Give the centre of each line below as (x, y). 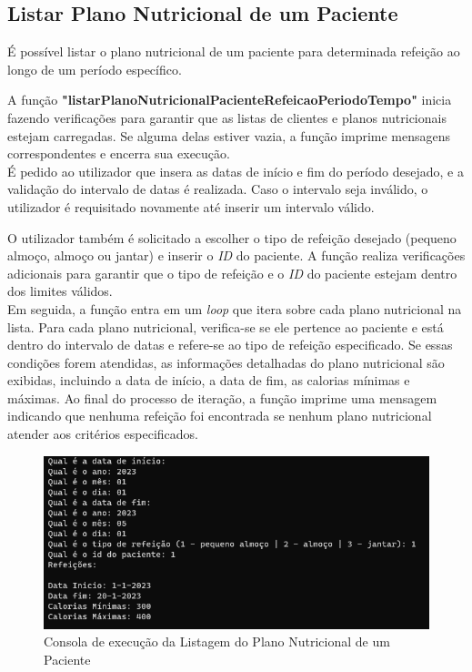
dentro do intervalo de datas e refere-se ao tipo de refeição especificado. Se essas (230, 345)
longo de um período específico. (95, 69)
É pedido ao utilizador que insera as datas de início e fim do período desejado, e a (236, 171)
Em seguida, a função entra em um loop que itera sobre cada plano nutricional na (235, 308)
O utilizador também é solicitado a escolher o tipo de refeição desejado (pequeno (232, 237)
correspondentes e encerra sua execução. (119, 153)
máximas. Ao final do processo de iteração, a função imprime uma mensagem (222, 397)
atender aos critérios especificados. (103, 434)
